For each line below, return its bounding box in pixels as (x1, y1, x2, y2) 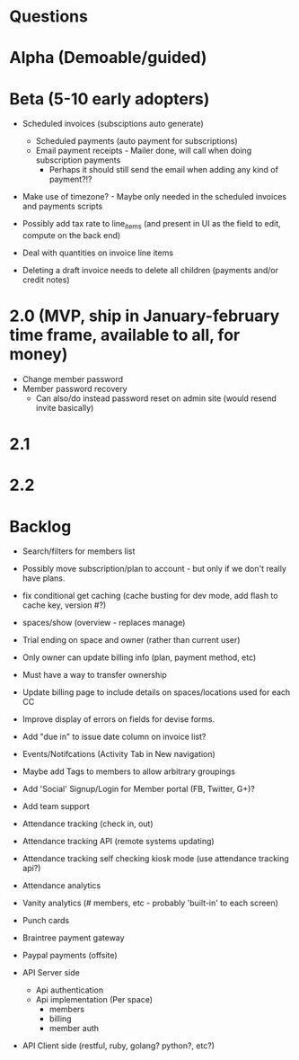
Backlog (9, 516, 72, 537)
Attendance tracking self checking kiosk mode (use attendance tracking (22, 853, 289, 864)
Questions (9, 6, 88, 27)
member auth (48, 1023, 100, 1034)
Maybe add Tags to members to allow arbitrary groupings (22, 766, 236, 777)
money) (9, 344, 68, 365)
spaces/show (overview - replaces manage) (22, 618, 186, 628)
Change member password (22, 374, 124, 385)
